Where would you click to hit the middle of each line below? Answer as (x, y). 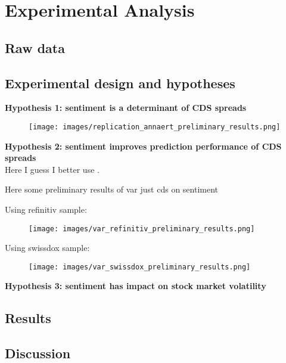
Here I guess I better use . (52, 169)
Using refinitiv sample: (46, 209)
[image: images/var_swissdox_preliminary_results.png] (140, 267)
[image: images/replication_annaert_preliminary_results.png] (155, 127)
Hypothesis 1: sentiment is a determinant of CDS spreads (126, 108)
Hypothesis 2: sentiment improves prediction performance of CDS (143, 146)
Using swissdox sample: (47, 248)
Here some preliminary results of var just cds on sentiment (112, 189)
